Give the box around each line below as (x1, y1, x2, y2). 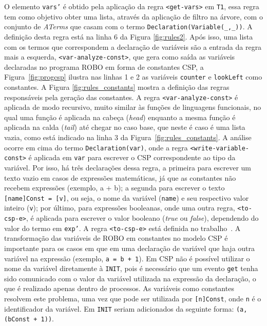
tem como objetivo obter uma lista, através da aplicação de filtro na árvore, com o (4, 11, 263, 22)
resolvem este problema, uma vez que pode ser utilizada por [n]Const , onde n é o (4, 293, 261, 304)
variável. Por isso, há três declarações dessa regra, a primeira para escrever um (4, 162, 251, 172)
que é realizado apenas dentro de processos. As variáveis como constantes (4, 283, 234, 294)
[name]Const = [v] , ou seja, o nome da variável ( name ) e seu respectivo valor (4, 192, 249, 203)
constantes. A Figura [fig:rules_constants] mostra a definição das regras (4, 82, 230, 92)
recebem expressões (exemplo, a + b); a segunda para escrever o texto (4, 182, 225, 193)
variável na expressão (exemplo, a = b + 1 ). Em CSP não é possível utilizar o (4, 253, 250, 263)
